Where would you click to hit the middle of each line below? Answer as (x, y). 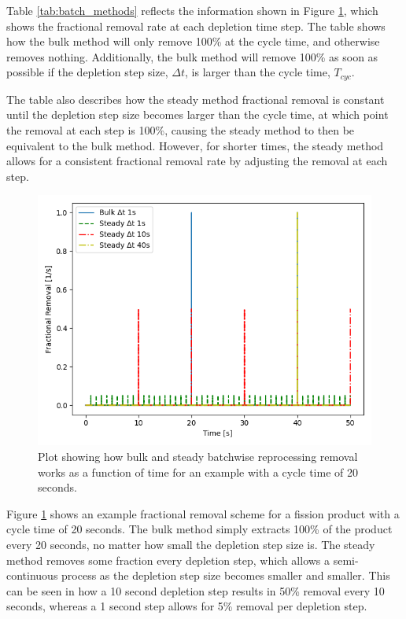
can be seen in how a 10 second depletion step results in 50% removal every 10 (196, 590)
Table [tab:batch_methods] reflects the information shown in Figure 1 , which (192, 10)
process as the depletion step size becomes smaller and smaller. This (226, 575)
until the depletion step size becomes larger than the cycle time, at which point (197, 114)
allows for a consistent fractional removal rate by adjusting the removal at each (197, 161)
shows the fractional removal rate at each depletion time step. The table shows (196, 26)
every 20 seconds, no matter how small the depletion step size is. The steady (191, 544)
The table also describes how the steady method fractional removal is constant (196, 99)
